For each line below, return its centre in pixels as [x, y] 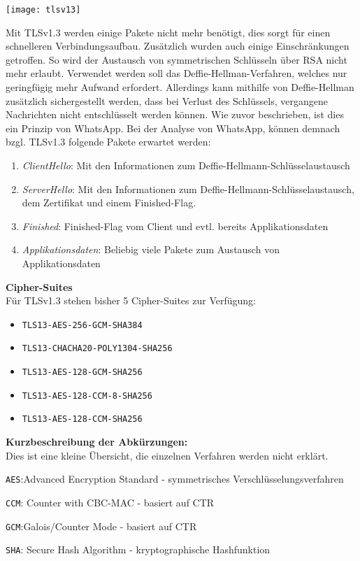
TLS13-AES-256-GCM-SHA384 [82, 325]
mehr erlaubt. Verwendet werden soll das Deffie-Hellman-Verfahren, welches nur [177, 73]
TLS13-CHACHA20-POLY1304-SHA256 [97, 349]
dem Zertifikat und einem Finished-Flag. [109, 203]
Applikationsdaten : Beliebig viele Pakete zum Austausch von [151, 249]
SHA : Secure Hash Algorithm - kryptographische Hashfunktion [138, 549]
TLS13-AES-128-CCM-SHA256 [82, 419]
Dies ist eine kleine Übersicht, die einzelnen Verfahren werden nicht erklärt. [167, 455]
